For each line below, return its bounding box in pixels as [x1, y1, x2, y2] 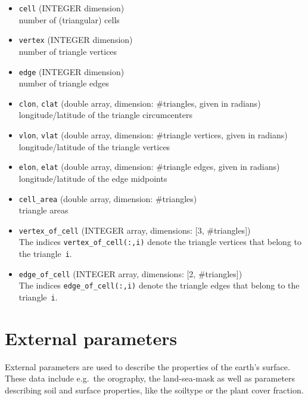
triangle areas [18, 204, 69, 216]
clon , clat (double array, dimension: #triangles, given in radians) [18, 97, 261, 109]
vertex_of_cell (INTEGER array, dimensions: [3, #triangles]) [18, 224, 251, 236]
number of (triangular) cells [18, 13, 120, 26]
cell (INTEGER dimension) [18, 2, 125, 14]
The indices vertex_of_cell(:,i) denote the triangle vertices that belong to [18, 235, 301, 248]
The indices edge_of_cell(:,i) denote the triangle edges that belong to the [18, 279, 300, 292]
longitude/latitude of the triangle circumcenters [18, 108, 192, 121]
